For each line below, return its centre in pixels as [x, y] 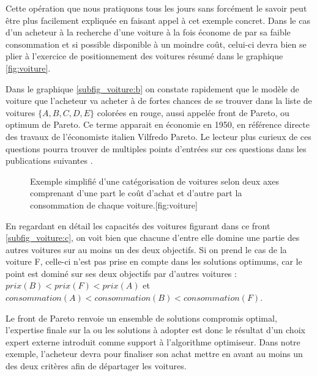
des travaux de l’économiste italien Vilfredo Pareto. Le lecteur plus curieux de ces [158, 136]
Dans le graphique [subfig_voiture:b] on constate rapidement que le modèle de [152, 88]
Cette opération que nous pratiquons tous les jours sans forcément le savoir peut [156, 8]
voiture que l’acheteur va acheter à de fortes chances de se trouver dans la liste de [159, 101]
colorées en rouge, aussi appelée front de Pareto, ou [193, 112]
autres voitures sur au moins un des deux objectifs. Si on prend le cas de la [146, 249]
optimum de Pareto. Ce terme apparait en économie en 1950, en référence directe [158, 124]
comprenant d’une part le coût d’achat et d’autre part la [136, 193]
